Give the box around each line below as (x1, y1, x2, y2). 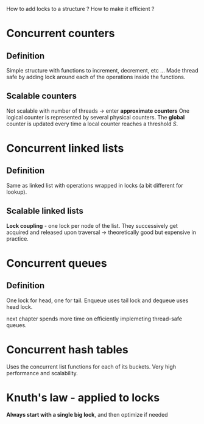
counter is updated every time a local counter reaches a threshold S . (6, 120, 178, 127)
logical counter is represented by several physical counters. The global (6, 113, 185, 121)
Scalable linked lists (6, 206, 84, 216)
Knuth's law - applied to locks (6, 390, 160, 405)
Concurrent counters (6, 27, 115, 40)
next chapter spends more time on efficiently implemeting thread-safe (6, 315, 183, 322)
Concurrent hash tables (6, 342, 129, 356)
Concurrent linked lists (6, 141, 124, 155)
